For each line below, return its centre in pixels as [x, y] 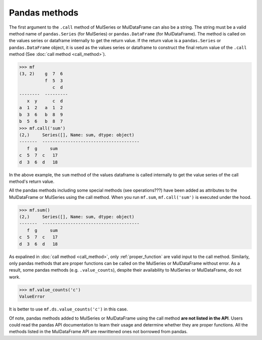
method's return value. [32, 181]
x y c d [45, 101]
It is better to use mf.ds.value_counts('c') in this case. [68, 309]
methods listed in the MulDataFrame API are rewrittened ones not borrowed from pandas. [98, 332]
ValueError [32, 297]
